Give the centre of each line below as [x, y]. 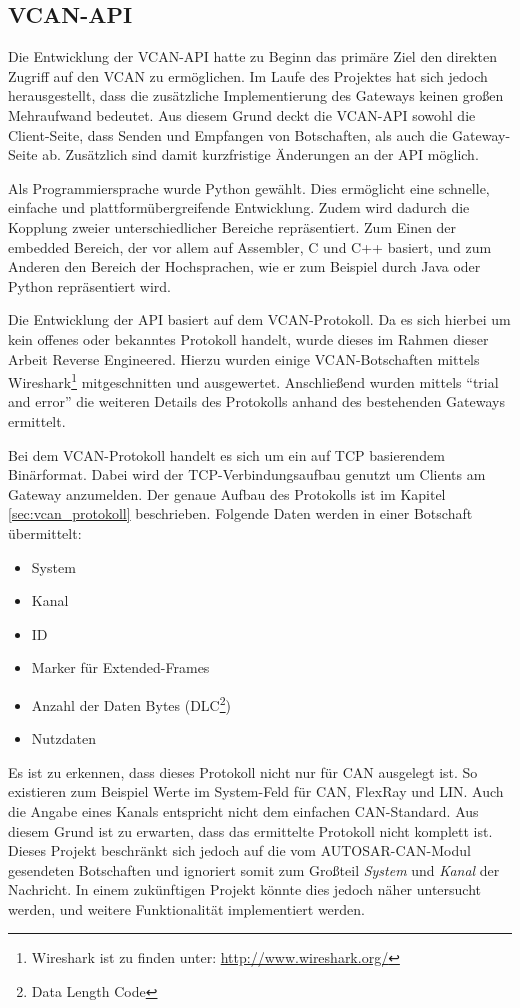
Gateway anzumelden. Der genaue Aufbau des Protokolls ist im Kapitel [227, 493]
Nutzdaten [63, 738]
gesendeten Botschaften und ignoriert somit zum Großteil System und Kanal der [254, 869]
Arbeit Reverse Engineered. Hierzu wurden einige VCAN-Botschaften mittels [244, 358]
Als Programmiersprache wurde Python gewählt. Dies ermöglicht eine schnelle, [249, 187]
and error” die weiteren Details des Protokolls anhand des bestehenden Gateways [256, 401]
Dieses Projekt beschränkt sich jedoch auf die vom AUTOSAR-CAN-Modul [239, 850]
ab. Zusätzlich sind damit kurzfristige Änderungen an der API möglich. [260, 154]
